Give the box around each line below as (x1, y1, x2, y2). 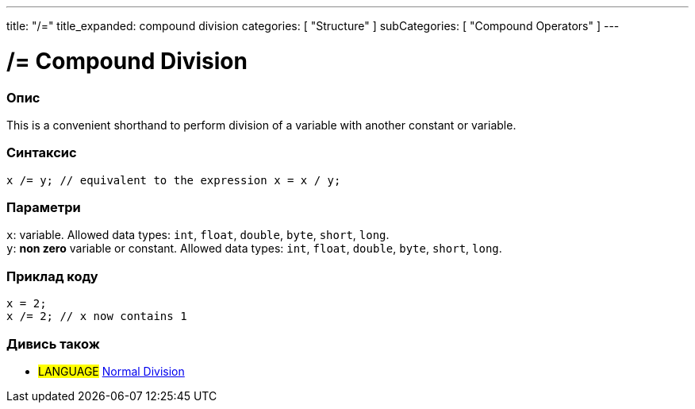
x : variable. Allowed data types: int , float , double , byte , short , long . (6, 228, 390, 242)
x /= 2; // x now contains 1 (6, 310, 187, 323)
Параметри (6, 199, 81, 215)
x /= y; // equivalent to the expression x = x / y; (6, 173, 341, 187)
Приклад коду (6, 268, 98, 284)
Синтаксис (6, 145, 77, 161)
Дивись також (6, 335, 100, 352)
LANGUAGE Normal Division (38, 364, 185, 378)
